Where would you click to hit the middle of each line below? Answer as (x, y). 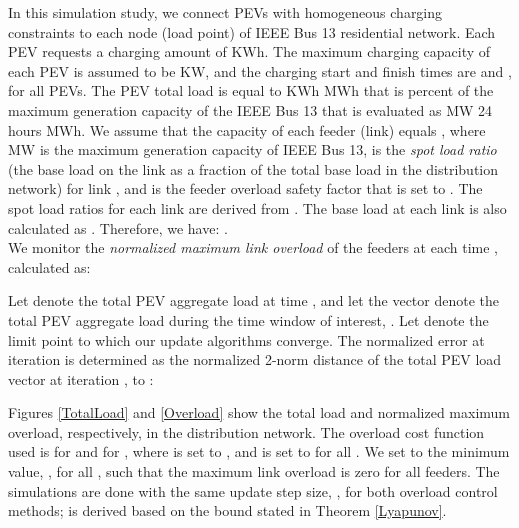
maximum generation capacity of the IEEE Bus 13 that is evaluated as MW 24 (250, 109)
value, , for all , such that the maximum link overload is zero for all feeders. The (254, 471)
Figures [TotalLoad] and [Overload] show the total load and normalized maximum (259, 412)
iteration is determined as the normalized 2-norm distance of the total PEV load (255, 359)
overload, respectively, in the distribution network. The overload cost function (246, 431)
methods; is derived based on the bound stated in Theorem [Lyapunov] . (227, 510)
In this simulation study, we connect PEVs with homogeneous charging (225, 12)
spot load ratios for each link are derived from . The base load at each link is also (257, 207)
